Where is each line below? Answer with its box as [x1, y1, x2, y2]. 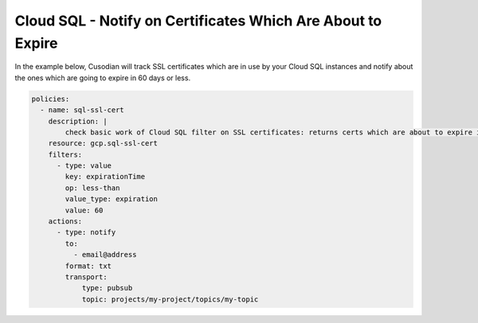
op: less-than [65, 183, 120, 193]
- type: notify [57, 228, 116, 237]
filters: [48, 150, 83, 159]
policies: [31, 94, 70, 103]
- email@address [72, 251, 137, 259]
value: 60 [65, 205, 104, 215]
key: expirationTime [65, 172, 146, 181]
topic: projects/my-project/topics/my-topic [81, 294, 259, 304]
